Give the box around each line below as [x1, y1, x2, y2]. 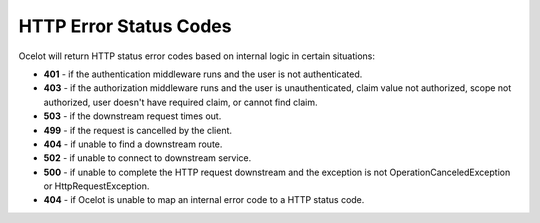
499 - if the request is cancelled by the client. [43, 124, 233, 136]
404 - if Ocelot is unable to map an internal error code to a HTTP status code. [43, 194, 365, 206]
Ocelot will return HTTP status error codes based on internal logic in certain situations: [18, 50, 375, 62]
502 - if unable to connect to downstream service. [43, 152, 252, 164]
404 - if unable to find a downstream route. [43, 138, 223, 150]
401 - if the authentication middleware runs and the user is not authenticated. [43, 68, 363, 80]
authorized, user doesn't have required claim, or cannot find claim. [43, 96, 318, 108]
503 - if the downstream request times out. [43, 110, 222, 122]
